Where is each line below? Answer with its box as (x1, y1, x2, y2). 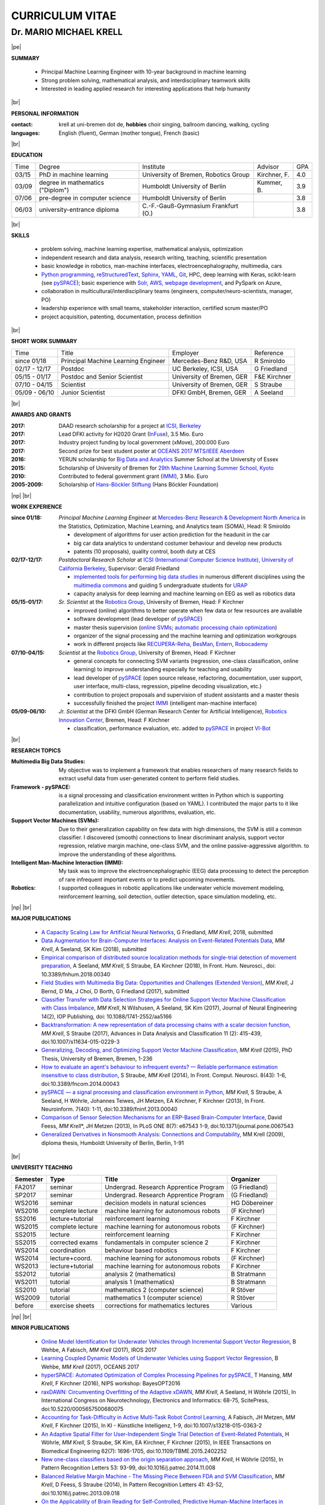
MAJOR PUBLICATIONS (11, 915, 72, 922)
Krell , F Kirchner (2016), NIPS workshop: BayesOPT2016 (41, 1380, 181, 1387)
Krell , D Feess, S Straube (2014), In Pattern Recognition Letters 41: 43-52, (41, 1481, 224, 1488)
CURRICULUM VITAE (11, 9, 117, 22)
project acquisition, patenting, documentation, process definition (41, 313, 202, 320)
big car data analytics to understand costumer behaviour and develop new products (73, 539, 282, 547)
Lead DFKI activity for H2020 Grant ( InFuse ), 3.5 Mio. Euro (58, 430, 204, 438)
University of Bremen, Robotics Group (142, 170, 250, 179)
